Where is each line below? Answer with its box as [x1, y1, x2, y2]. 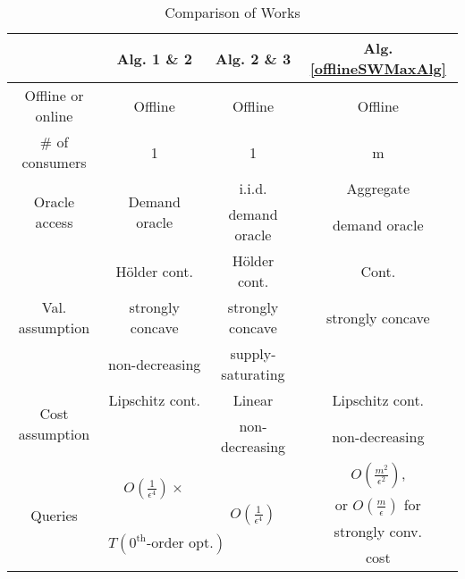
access [35, 211, 73, 232]
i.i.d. [239, 178, 267, 198]
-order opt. [146, 536, 214, 550]
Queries [30, 504, 78, 525]
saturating [221, 364, 285, 384]
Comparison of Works [165, 2, 300, 22]
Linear [232, 390, 274, 410]
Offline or [24, 85, 84, 105]
